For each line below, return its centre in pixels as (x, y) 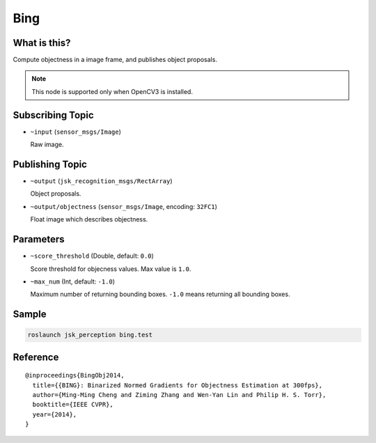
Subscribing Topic (53, 115)
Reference (36, 357)
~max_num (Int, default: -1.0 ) (72, 281)
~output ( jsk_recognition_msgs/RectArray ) (102, 181)
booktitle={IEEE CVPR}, (73, 405)
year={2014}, (55, 414)
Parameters (39, 239)
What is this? (42, 43)
